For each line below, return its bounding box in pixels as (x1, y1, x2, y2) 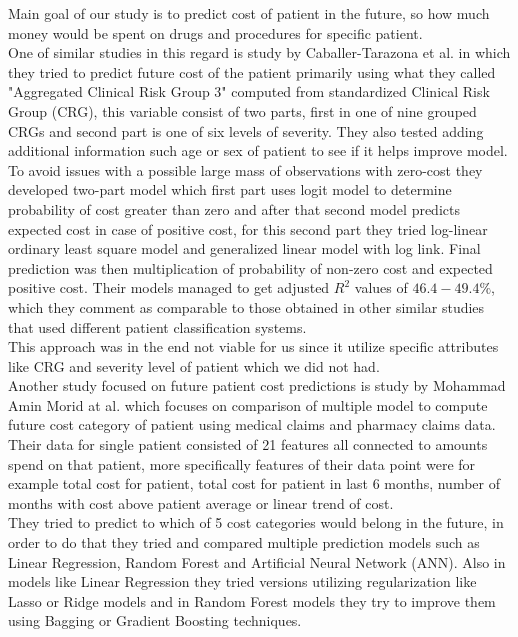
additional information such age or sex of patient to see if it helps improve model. (8, 140, 508, 161)
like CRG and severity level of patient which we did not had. (8, 355, 380, 376)
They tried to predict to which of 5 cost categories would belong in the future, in (8, 512, 504, 533)
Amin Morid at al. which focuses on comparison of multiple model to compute (8, 394, 488, 415)
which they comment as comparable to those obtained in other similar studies (8, 296, 485, 317)
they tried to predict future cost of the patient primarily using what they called (8, 61, 496, 82)
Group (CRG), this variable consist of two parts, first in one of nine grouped (8, 100, 477, 121)
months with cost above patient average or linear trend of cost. (8, 492, 394, 513)
